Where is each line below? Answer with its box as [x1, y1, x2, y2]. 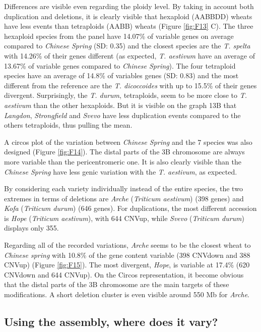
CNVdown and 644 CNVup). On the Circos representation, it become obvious [4, 269, 244, 280]
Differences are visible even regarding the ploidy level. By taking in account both [4, 1, 254, 11]
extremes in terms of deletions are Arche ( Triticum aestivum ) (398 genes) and [4, 193, 244, 203]
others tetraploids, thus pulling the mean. [4, 120, 133, 130]
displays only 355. [4, 223, 59, 233]
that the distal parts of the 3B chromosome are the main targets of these [4, 279, 229, 290]
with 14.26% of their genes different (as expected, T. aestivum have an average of [4, 50, 255, 61]
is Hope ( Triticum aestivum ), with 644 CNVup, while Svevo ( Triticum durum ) [4, 212, 244, 223]
